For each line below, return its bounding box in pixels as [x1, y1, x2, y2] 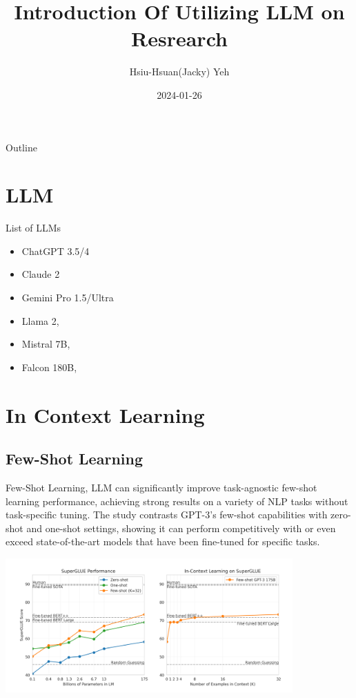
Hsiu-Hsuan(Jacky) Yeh [129, 64, 230, 79]
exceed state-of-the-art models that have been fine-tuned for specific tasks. [6, 534, 320, 549]
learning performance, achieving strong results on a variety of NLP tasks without [6, 493, 348, 508]
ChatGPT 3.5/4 [21, 243, 90, 258]
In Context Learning [6, 400, 205, 428]
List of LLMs [6, 220, 61, 235]
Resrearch [131, 24, 228, 53]
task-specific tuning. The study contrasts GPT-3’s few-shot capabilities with [6, 507, 328, 522]
